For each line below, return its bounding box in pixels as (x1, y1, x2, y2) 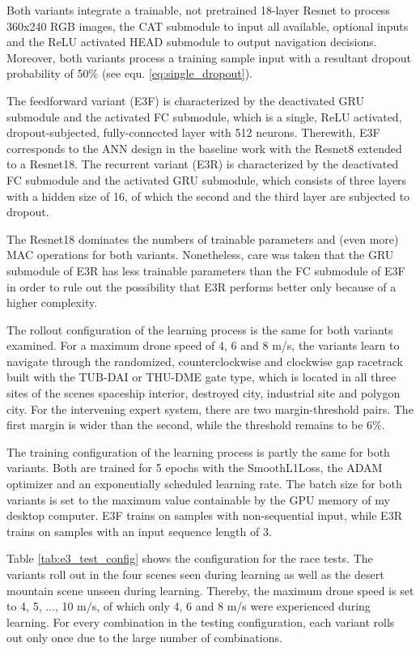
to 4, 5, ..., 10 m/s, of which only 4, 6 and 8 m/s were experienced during (6, 598, 371, 615)
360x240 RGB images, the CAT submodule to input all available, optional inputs (6, 17, 409, 34)
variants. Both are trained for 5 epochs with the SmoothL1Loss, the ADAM (6, 459, 383, 476)
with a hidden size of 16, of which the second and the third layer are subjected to (6, 187, 410, 204)
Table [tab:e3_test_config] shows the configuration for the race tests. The (6, 550, 373, 567)
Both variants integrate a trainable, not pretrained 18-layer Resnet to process (6, 2, 390, 18)
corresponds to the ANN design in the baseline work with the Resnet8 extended (6, 139, 402, 156)
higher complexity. (6, 294, 98, 311)
